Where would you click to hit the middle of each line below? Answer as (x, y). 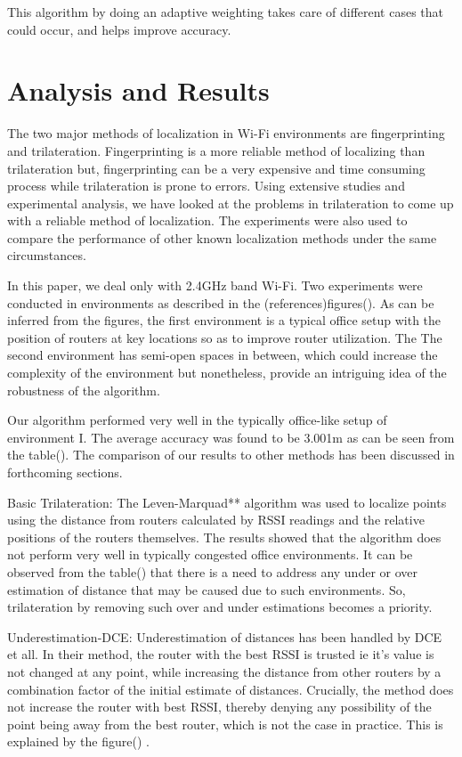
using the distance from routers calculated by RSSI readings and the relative (216, 520)
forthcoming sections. (65, 472)
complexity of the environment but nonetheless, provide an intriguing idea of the (227, 373)
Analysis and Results (138, 90)
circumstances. (47, 255)
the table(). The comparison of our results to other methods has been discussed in (231, 455)
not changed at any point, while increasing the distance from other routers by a (224, 671)
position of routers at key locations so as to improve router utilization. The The (225, 337)
